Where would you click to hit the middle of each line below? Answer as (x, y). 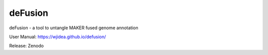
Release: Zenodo (27, 46)
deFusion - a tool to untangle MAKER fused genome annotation (74, 28)
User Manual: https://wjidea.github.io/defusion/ (58, 37)
